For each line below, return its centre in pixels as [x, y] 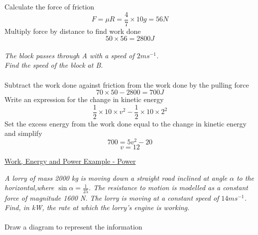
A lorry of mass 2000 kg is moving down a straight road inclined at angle [116, 177]
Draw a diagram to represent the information [73, 227]
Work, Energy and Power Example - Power [70, 161]
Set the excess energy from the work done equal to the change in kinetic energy [126, 123]
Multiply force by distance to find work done [73, 31]
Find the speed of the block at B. [54, 65]
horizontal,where [29, 187]
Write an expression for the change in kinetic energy [84, 99]
